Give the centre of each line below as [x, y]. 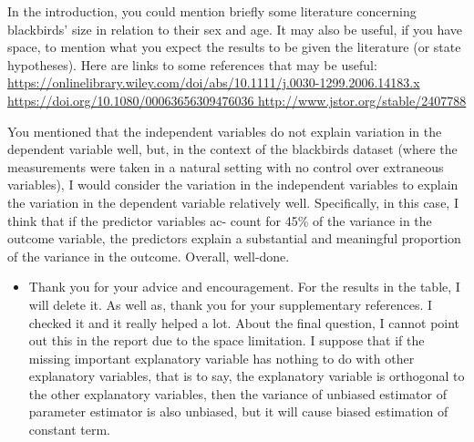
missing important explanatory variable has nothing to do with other [222, 358]
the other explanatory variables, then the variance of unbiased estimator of [237, 393]
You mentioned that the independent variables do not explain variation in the [225, 131]
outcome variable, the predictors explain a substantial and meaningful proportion [234, 238]
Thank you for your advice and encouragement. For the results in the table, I [244, 287]
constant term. [69, 430]
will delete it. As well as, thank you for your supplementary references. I [231, 304]
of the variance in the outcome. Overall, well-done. [149, 256]
